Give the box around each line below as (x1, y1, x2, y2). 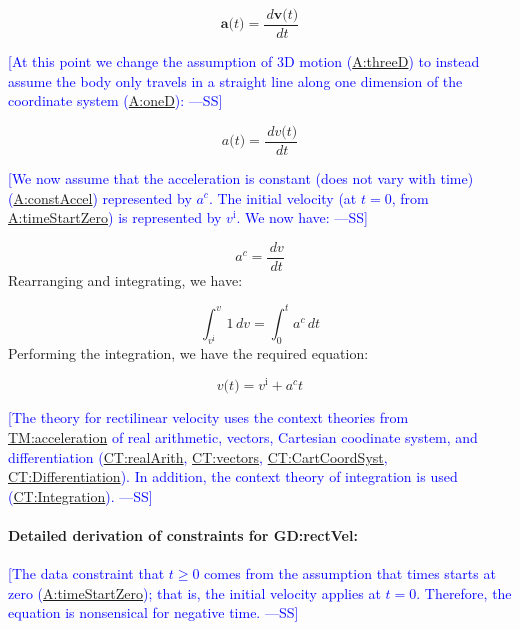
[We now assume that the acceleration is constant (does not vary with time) (8, 167, 474, 188)
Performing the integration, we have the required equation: (8, 342, 369, 363)
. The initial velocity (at (208, 187, 357, 208)
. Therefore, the (416, 582, 512, 603)
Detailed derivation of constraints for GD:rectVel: (8, 524, 358, 545)
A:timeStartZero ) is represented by (8, 207, 222, 228)
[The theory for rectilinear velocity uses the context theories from (8, 407, 409, 428)
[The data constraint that (8, 563, 165, 584)
